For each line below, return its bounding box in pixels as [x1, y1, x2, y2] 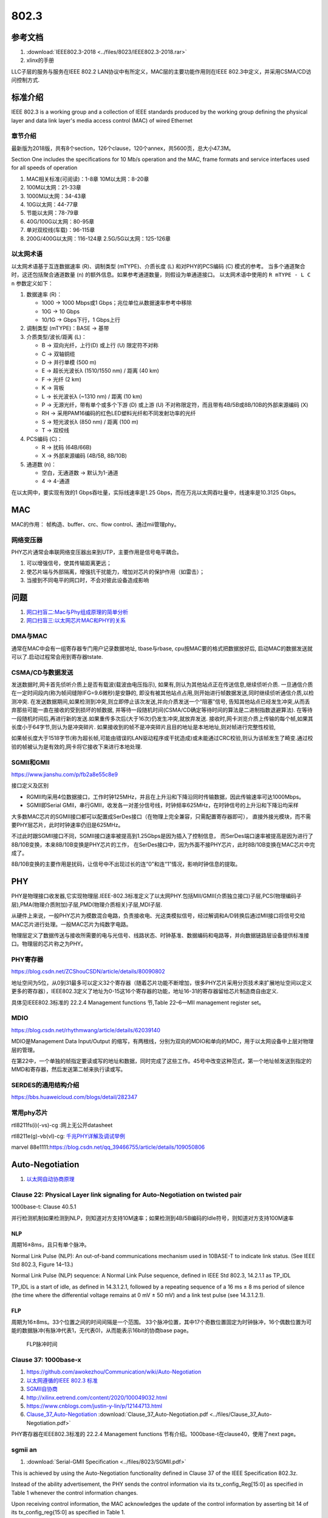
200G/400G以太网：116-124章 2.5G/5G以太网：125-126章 [26, 234, 171, 242]
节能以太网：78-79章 [26, 209, 79, 217]
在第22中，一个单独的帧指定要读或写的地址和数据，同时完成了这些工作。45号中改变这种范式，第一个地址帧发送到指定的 [11, 1057, 312, 1064]
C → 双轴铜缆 [41, 350, 75, 358]
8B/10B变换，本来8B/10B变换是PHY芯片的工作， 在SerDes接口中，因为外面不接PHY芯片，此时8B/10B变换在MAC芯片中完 [11, 841, 315, 848]
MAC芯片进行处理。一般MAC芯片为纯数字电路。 [11, 921, 132, 928]
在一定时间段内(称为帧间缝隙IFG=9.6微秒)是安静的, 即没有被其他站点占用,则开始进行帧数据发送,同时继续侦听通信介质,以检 [11, 689, 314, 696]
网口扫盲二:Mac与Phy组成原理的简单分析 [26, 608, 129, 616]
